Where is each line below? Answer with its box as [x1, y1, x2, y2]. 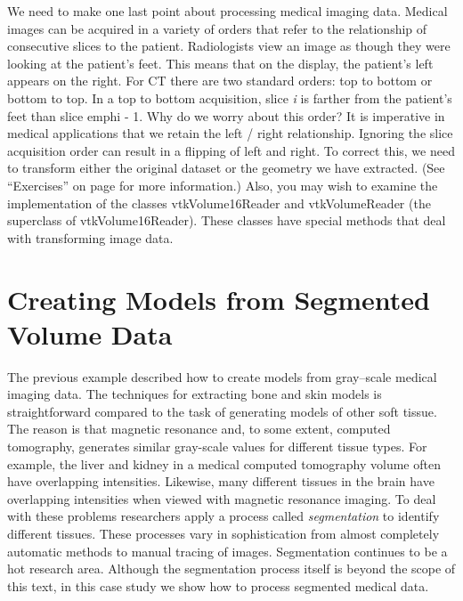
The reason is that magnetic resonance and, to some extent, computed [7, 419, 391, 438]
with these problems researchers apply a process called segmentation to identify [7, 507, 440, 525]
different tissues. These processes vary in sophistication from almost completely [7, 524, 440, 542]
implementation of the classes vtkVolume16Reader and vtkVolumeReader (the [7, 193, 431, 212]
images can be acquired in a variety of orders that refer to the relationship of [7, 19, 427, 37]
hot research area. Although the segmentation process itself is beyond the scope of [7, 559, 456, 578]
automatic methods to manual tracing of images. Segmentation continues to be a [7, 541, 448, 560]
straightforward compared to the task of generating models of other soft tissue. [7, 402, 437, 420]
